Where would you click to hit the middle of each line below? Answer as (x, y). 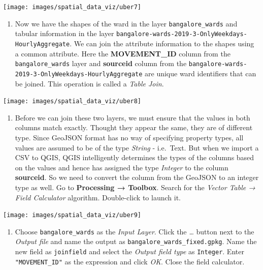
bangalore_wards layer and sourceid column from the (101, 63)
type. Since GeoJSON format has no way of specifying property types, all (129, 137)
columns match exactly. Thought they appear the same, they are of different (134, 127)
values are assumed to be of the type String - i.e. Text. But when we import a (137, 147)
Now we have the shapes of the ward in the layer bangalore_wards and (126, 23)
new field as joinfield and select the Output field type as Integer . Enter (129, 251)
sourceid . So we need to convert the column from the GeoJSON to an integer (137, 177)
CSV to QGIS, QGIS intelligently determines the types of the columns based (135, 157)
